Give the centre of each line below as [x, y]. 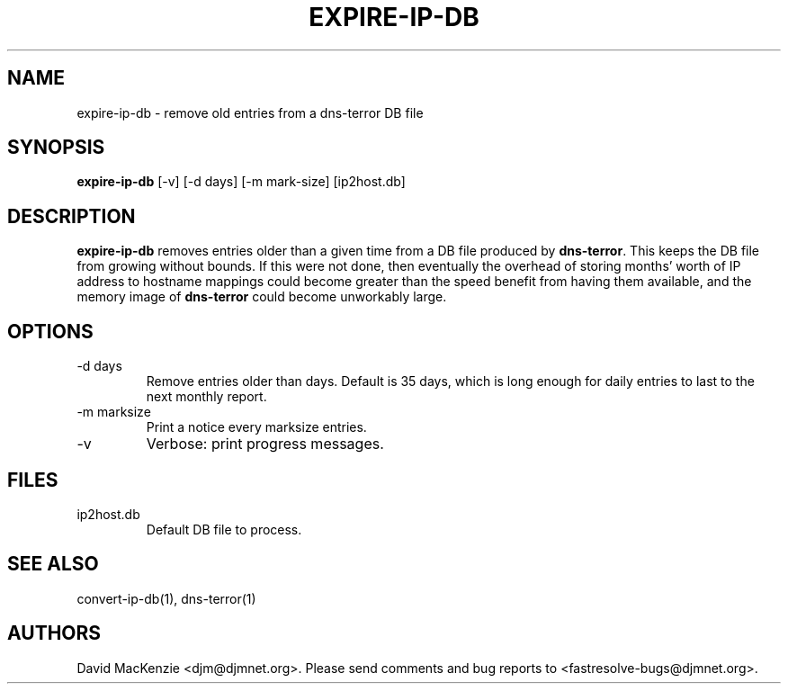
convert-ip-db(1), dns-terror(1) [166, 598]
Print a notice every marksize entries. [256, 427]
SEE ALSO [53, 564]
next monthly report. [206, 397]
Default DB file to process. [224, 529]
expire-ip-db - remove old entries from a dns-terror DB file [250, 112]
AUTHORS [54, 633]
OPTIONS [50, 331]
